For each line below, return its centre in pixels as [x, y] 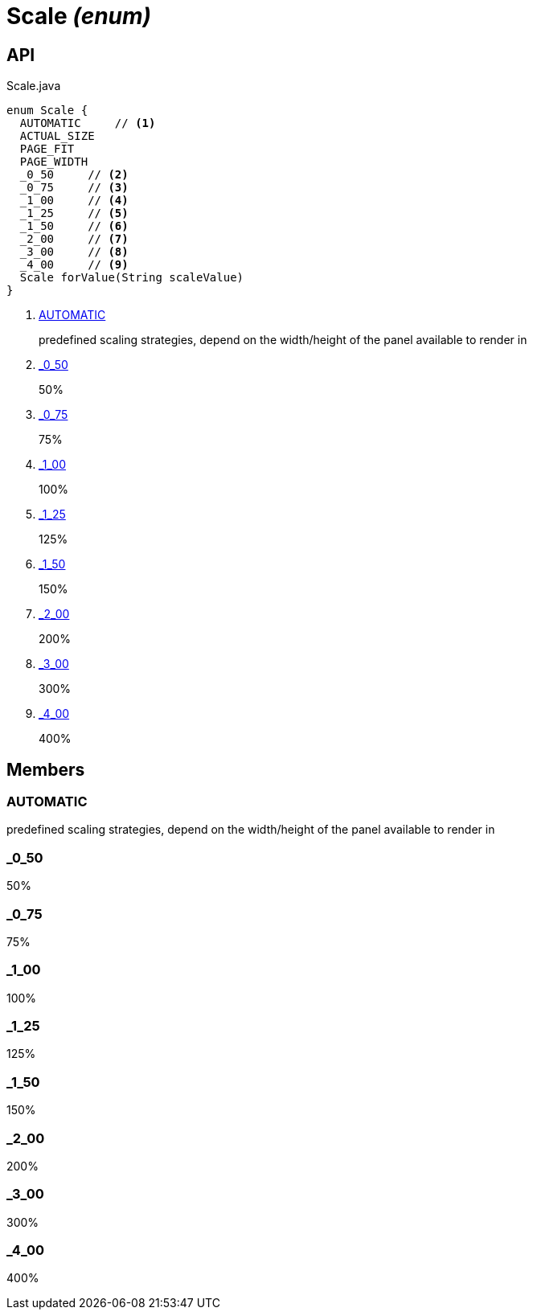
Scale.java [34, 86]
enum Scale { [47, 111]
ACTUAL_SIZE [57, 136]
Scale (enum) [79, 16]
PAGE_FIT [47, 149]
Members [46, 769]
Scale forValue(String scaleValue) [132, 278]
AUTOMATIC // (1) [88, 123]
